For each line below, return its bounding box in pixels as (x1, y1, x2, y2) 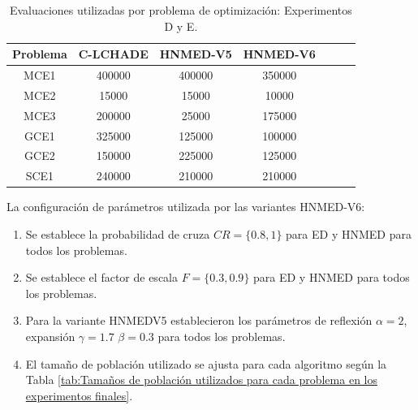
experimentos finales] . (25, 386, 133, 404)
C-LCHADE (78, 45, 149, 63)
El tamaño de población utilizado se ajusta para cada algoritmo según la (25, 355, 387, 372)
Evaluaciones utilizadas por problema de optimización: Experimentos (9, 2, 352, 18)
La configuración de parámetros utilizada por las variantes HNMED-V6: (6, 198, 365, 215)
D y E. (164, 17, 198, 34)
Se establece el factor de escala (25, 269, 178, 286)
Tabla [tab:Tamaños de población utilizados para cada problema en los (25, 371, 377, 388)
